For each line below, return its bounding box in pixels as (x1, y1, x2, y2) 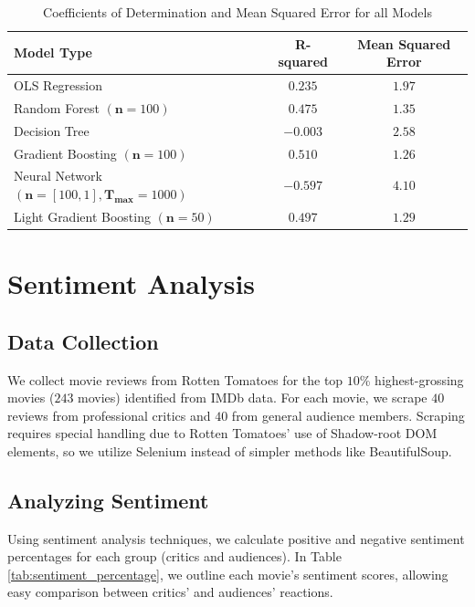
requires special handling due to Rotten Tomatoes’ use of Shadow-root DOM (7, 424, 438, 443)
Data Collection (7, 327, 159, 355)
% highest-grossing (359, 370, 464, 389)
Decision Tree (14, 120, 90, 140)
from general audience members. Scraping (231, 405, 465, 424)
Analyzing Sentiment (7, 486, 209, 514)
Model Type (14, 43, 92, 62)
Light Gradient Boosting (14, 206, 151, 225)
